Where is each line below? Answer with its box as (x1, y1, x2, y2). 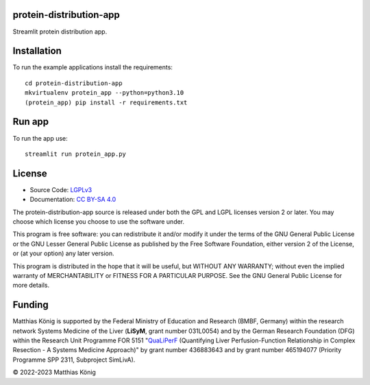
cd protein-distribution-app (25, 79, 123, 87)
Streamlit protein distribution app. (12, 27, 108, 36)
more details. (12, 281, 50, 290)
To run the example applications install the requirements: (12, 63, 173, 71)
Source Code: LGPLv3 (29, 185, 92, 194)
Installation (12, 45, 62, 57)
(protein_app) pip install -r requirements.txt (25, 98, 188, 106)
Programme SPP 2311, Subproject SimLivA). (12, 355, 136, 364)
